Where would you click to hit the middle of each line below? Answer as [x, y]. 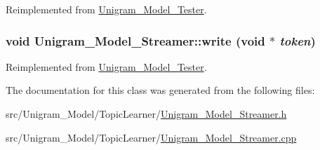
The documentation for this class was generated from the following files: [160, 90]
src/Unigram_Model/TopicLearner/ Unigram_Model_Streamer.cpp [151, 137]
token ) [298, 40]
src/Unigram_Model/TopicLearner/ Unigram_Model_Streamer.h [146, 114]
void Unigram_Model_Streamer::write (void [135, 40]
